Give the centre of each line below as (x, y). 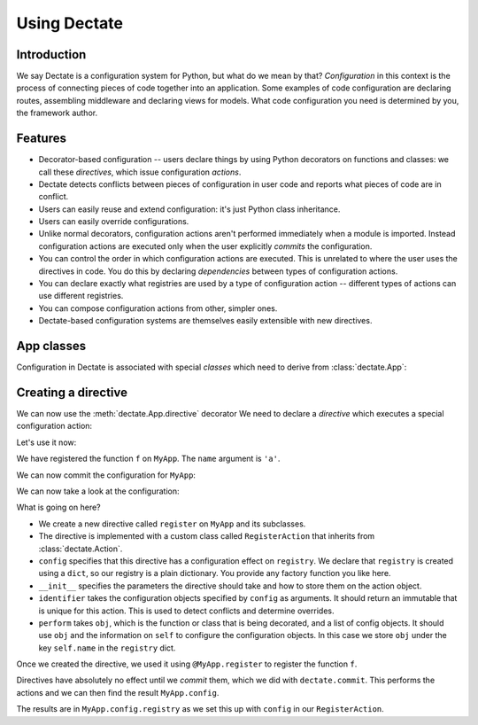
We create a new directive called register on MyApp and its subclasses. (172, 524)
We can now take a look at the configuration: (98, 491)
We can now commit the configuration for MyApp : (106, 475)
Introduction (51, 55)
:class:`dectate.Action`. (81, 549)
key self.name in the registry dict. (107, 648)
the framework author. (57, 113)
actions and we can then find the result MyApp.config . (118, 692)
